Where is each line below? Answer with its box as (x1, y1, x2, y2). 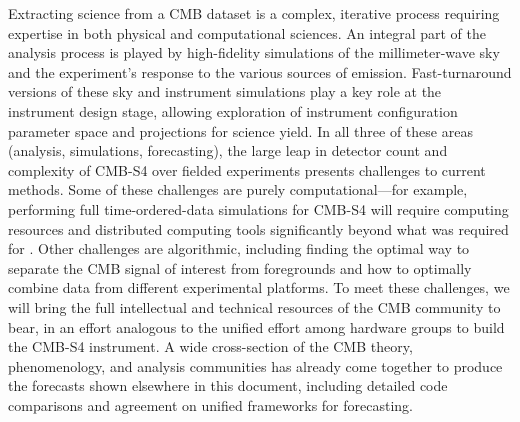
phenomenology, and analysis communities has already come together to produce (8, 355, 503, 376)
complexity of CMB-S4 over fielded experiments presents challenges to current (8, 159, 486, 180)
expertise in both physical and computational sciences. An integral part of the (8, 22, 487, 43)
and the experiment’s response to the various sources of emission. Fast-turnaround (8, 61, 512, 82)
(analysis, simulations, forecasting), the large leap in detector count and (8, 140, 448, 161)
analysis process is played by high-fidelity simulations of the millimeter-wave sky (8, 42, 500, 63)
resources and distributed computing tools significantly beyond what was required (8, 218, 509, 239)
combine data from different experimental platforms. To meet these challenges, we (8, 277, 510, 298)
